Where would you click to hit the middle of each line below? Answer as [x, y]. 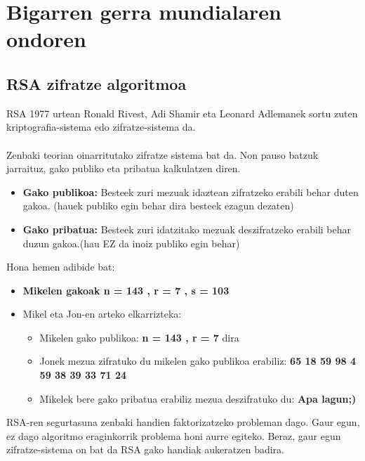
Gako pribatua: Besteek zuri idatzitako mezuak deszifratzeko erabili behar [187, 229]
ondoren [46, 39]
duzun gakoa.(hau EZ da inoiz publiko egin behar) [131, 243]
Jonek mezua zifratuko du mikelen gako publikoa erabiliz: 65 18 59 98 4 [198, 361]
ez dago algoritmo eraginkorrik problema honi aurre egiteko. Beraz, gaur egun [174, 435]
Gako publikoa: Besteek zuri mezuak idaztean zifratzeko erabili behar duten [191, 191]
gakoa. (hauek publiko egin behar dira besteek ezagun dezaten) [158, 206]
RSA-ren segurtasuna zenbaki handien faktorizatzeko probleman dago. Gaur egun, [183, 422]
